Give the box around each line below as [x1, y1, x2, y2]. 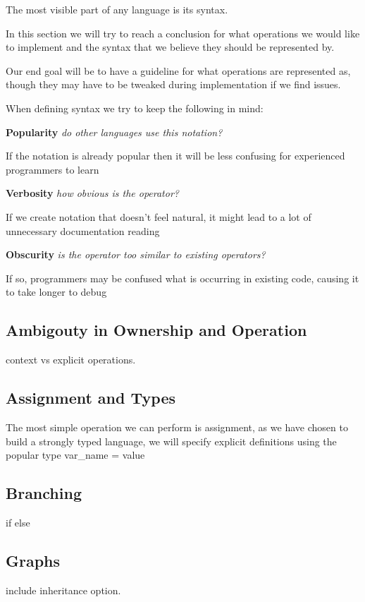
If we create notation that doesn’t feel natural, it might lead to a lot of [6, 209, 311, 224]
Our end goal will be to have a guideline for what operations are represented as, [6, 63, 351, 78]
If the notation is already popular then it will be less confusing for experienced [6, 148, 345, 163]
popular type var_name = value [6, 447, 145, 462]
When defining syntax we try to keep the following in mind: [6, 100, 264, 115]
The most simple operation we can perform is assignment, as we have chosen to [6, 419, 348, 434]
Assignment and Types [6, 387, 176, 409]
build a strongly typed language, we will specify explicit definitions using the [6, 433, 337, 448]
